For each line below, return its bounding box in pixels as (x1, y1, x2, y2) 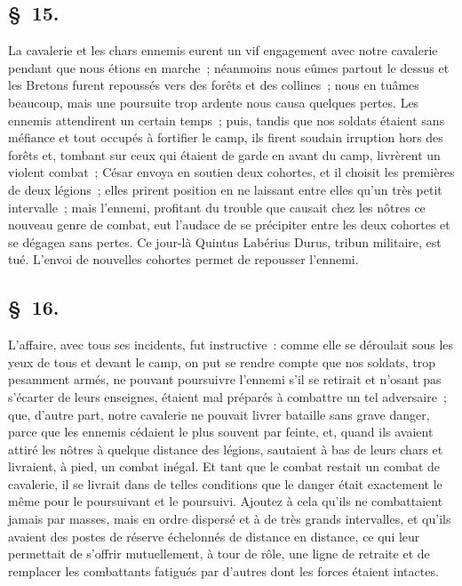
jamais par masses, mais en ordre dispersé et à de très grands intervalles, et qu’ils (8, 510, 451, 528)
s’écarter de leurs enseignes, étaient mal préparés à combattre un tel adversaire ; (8, 387, 447, 405)
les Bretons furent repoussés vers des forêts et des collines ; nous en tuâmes (8, 76, 419, 94)
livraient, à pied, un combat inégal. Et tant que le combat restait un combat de (8, 457, 441, 476)
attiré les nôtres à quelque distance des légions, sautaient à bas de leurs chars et (8, 439, 443, 458)
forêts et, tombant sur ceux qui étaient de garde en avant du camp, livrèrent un (8, 145, 441, 164)
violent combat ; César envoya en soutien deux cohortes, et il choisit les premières (8, 163, 455, 181)
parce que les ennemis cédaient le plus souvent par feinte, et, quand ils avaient (8, 422, 434, 441)
